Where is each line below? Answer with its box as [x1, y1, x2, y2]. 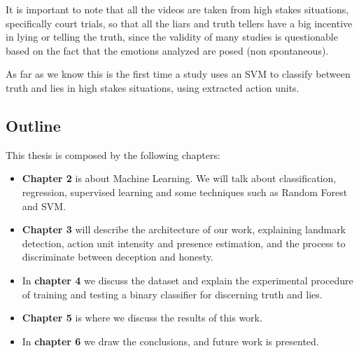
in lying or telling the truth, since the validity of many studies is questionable [6, 29, 338, 44]
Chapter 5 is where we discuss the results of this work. [22, 310, 262, 325]
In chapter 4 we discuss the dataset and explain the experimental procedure [22, 272, 353, 287]
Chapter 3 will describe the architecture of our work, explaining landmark [22, 222, 346, 237]
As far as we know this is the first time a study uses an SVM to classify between [6, 67, 351, 81]
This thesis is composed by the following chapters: [6, 147, 220, 162]
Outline [6, 114, 61, 136]
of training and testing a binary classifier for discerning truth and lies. [22, 286, 323, 301]
